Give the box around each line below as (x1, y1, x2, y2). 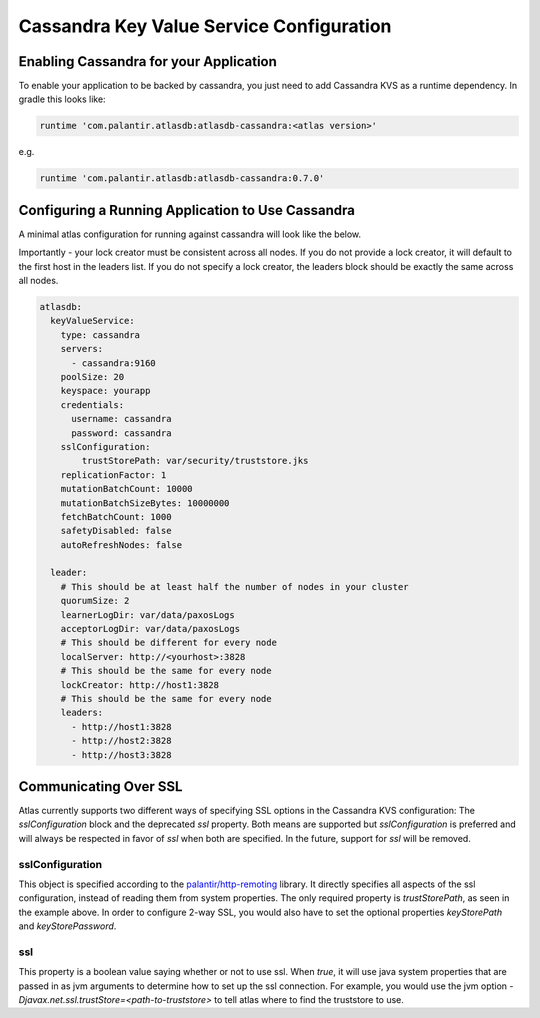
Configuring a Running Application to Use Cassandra (18, 201, 355, 219)
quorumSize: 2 (60, 595, 130, 607)
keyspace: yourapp (60, 385, 151, 397)
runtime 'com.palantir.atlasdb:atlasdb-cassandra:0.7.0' (39, 173, 325, 184)
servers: (60, 343, 104, 355)
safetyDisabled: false (60, 525, 172, 537)
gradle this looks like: (18, 93, 106, 105)
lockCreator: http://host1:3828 (60, 679, 220, 690)
